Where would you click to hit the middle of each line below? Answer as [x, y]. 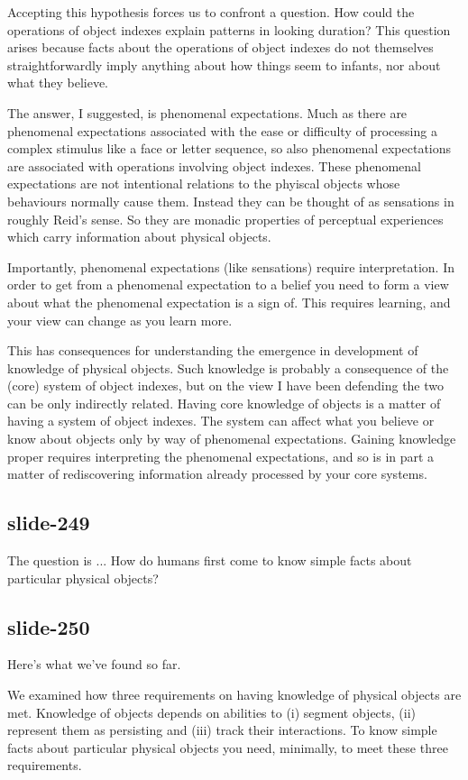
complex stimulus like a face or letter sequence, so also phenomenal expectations [229, 148]
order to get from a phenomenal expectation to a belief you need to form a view [228, 284]
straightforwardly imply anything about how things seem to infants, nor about [224, 64]
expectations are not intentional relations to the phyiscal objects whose [204, 184]
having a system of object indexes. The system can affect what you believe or [221, 421]
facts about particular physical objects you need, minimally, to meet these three [228, 747]
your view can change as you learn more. [120, 320]
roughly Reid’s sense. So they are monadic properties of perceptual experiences [225, 219]
